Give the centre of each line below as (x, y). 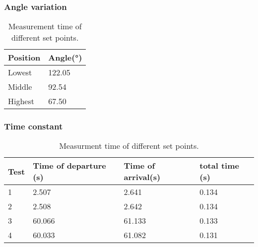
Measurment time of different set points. (129, 146)
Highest (21, 101)
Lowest (20, 72)
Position (24, 58)
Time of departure (69, 166)
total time (219, 166)
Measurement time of (45, 26)
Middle (20, 87)
